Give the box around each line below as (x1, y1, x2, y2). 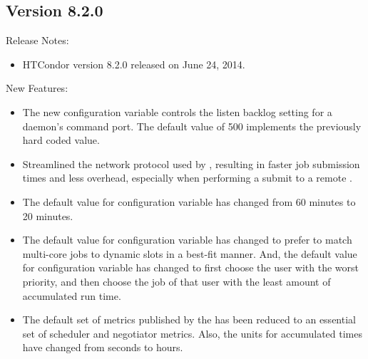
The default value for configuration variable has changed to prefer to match (22, 232, 352, 247)
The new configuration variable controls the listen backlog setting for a (22, 104, 332, 119)
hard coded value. (22, 132, 100, 147)
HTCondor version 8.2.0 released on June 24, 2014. (22, 56, 245, 71)
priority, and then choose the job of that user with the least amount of (22, 274, 331, 288)
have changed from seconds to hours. (22, 340, 183, 355)
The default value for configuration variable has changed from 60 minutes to (22, 194, 356, 209)
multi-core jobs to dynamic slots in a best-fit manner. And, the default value (22, 246, 357, 261)
